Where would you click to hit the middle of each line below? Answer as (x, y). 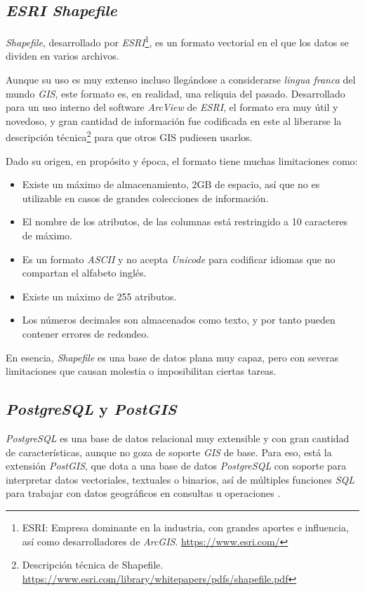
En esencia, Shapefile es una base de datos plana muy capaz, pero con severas (172, 357)
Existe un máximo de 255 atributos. (99, 296)
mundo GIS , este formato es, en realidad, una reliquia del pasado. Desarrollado (175, 93)
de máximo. (47, 235)
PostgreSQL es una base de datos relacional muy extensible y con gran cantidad (178, 438)
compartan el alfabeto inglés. (84, 273)
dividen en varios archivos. (62, 56)
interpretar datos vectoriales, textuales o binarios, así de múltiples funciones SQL (180, 479)
